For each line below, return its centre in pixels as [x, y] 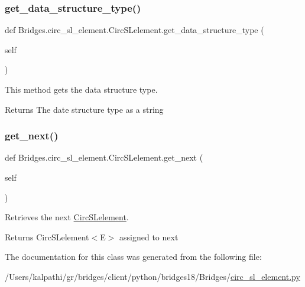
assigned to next [149, 237]
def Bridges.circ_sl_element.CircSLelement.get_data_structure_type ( [134, 30]
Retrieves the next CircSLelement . [67, 217]
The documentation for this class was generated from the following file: [133, 257]
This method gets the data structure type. [81, 89]
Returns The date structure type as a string [84, 109]
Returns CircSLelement [47, 237]
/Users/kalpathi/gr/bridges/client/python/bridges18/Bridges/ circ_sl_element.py [152, 276]
